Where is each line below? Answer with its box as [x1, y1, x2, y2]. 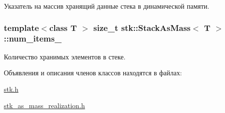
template [4, 21, 39, 33]
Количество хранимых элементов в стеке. [4, 51, 126, 61]
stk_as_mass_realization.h [4, 100, 85, 110]
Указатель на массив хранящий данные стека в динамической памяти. [4, 1, 210, 11]
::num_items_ [4, 32, 62, 44]
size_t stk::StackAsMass [93, 21, 191, 33]
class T [49, 21, 77, 33]
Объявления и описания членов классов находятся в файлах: [4, 68, 182, 78]
